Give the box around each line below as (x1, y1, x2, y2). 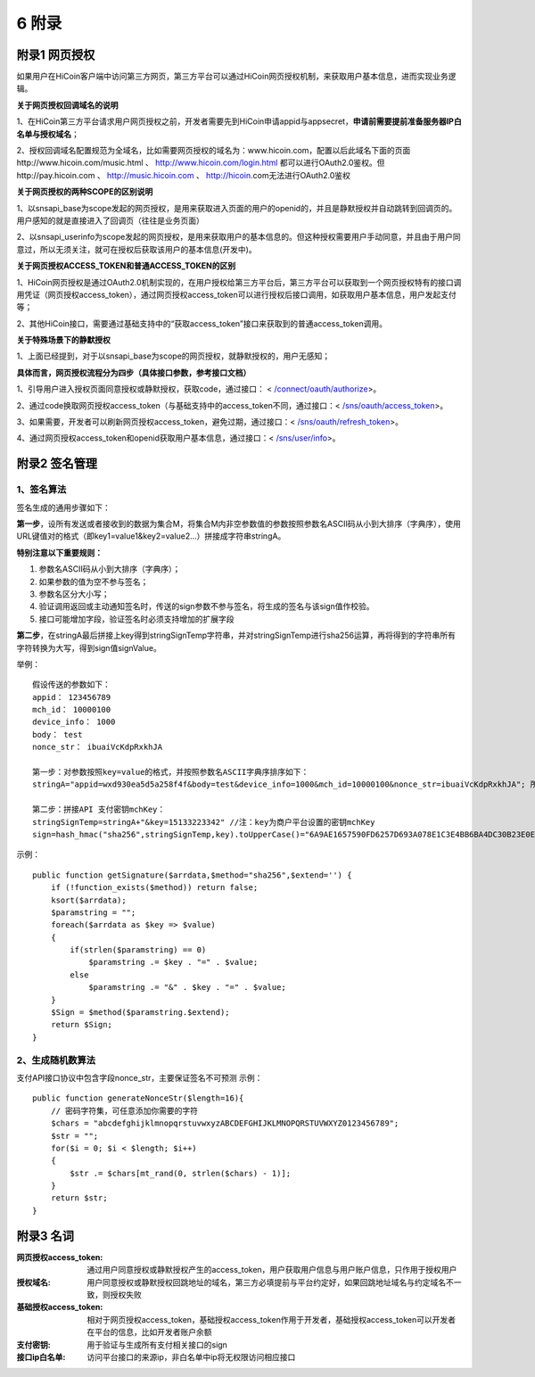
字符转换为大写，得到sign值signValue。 (16, 642, 162, 653)
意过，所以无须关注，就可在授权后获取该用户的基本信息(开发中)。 (16, 243, 258, 254)
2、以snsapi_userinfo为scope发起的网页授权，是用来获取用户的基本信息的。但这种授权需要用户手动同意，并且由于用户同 (16, 232, 461, 243)
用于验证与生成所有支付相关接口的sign (86, 1339, 227, 1350)
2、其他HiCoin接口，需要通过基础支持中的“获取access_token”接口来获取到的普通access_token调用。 (16, 317, 388, 329)
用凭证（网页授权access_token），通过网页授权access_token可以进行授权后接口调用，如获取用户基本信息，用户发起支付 (16, 289, 457, 300)
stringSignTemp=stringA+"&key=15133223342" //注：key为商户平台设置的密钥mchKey (32, 817, 375, 827)
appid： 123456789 (32, 692, 111, 702)
